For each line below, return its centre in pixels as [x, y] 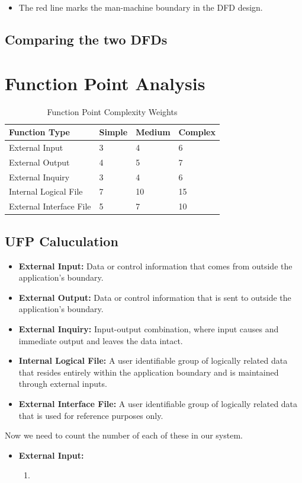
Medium [153, 132]
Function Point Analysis [105, 83]
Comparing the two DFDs [86, 39]
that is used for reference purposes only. [91, 415]
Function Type [39, 132]
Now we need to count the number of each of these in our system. [124, 435]
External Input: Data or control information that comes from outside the [155, 266]
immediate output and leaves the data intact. [101, 340]
